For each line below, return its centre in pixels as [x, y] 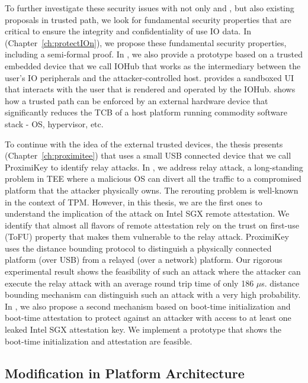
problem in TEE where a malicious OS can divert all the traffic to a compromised [153, 178]
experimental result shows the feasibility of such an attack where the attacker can [153, 271]
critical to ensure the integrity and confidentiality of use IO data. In [128, 31]
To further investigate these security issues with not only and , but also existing [150, 8]
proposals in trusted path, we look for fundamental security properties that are [148, 19]
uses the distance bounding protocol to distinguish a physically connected [138, 248]
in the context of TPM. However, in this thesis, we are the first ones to [134, 202]
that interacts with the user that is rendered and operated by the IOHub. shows [150, 89]
